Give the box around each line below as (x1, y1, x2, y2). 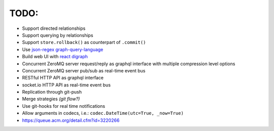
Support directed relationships (22, 25, 86, 31)
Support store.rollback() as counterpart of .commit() (22, 39, 146, 46)
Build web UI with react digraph (22, 54, 88, 60)
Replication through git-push (22, 89, 82, 95)
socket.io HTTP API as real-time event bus (22, 81, 111, 88)
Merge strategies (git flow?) (22, 96, 80, 102)
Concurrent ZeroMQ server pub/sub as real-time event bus (22, 67, 146, 73)
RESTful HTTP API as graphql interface (22, 75, 104, 81)
